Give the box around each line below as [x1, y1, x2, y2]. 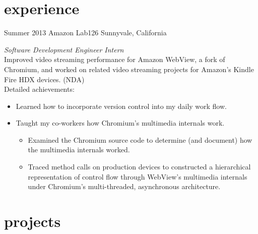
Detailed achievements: [4, 84, 75, 94]
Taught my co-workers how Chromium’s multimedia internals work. [16, 118, 225, 128]
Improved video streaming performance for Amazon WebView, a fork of [4, 54, 225, 65]
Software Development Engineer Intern [4, 44, 124, 54]
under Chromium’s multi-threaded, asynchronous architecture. [28, 181, 221, 192]
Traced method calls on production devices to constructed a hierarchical [28, 161, 251, 172]
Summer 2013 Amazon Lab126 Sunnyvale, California [4, 27, 167, 38]
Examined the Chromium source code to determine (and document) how [28, 134, 252, 145]
